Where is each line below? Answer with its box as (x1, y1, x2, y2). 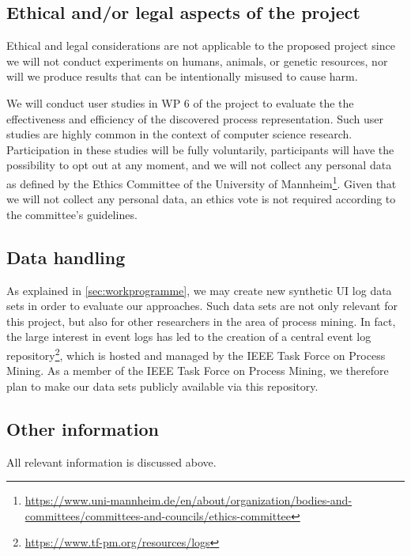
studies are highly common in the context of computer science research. (6, 126, 353, 142)
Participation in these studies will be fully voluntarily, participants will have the (6, 141, 394, 157)
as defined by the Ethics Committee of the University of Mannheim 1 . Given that (6, 172, 397, 191)
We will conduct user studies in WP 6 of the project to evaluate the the (6, 94, 354, 111)
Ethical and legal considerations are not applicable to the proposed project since (6, 37, 395, 54)
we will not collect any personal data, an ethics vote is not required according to (6, 191, 396, 207)
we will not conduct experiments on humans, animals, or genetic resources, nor (6, 52, 388, 69)
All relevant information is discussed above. (6, 453, 217, 470)
